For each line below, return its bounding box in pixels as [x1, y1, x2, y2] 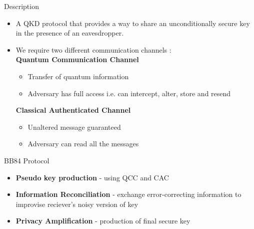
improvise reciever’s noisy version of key [15, 198, 138, 209]
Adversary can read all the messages [27, 138, 139, 149]
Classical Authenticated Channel [15, 105, 131, 115]
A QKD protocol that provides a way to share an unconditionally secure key [15, 18, 250, 28]
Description [4, 1, 39, 11]
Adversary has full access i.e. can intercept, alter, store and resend [27, 88, 231, 98]
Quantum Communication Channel [15, 54, 139, 65]
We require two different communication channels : [15, 44, 171, 55]
